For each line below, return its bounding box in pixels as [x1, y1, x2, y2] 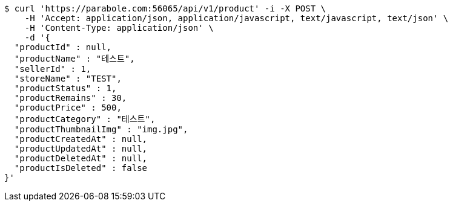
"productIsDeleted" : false [14, 163, 148, 173]
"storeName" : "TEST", [14, 74, 122, 83]
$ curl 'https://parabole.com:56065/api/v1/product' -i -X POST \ [4, 4, 326, 13]
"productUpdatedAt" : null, [14, 144, 148, 153]
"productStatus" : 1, [14, 83, 117, 93]
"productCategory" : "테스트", [14, 114, 156, 124]
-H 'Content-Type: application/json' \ [24, 23, 214, 33]
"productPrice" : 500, [14, 103, 122, 112]
